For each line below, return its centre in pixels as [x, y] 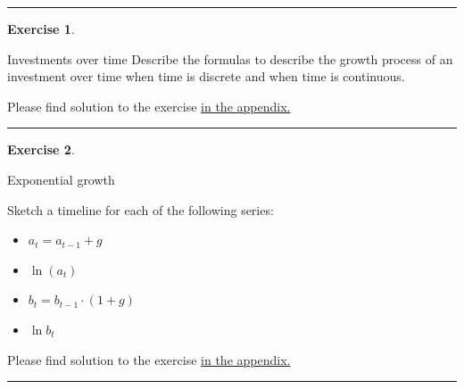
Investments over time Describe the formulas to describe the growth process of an [230, 58]
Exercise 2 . [41, 149]
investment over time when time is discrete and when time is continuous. [206, 76]
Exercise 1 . [41, 29]
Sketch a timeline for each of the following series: [141, 209]
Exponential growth [61, 179]
